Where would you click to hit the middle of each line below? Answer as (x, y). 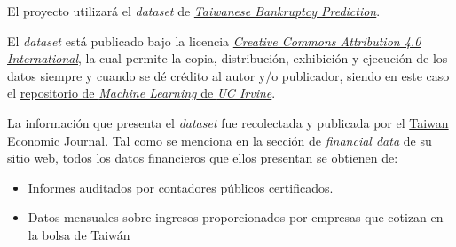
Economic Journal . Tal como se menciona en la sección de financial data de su (220, 140)
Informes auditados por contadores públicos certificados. (181, 187)
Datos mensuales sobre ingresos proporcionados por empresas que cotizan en (236, 217)
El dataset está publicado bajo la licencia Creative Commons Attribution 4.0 (214, 40)
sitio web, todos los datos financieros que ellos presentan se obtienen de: (203, 158)
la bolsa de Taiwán (79, 234)
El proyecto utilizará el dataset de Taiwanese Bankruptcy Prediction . (194, 11)
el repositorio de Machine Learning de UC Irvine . (142, 93)
